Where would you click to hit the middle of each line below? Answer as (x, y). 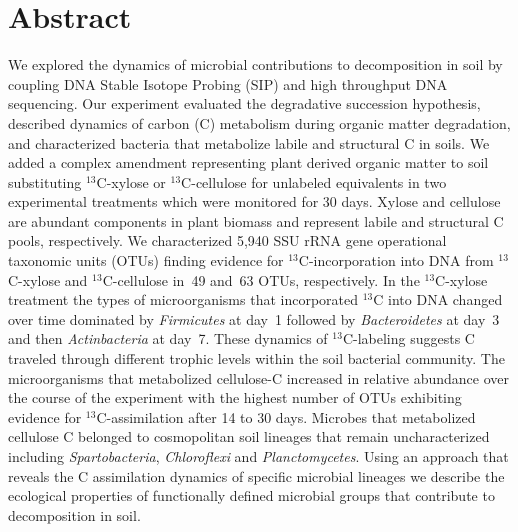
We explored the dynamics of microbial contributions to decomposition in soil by (255, 64)
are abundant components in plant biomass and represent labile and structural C (256, 220)
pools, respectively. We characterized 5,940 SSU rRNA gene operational (227, 240)
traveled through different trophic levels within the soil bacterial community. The (256, 358)
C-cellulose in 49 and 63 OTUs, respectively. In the (261, 279)
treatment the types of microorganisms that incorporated (183, 299)
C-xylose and (48, 279)
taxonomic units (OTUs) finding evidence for (146, 260)
